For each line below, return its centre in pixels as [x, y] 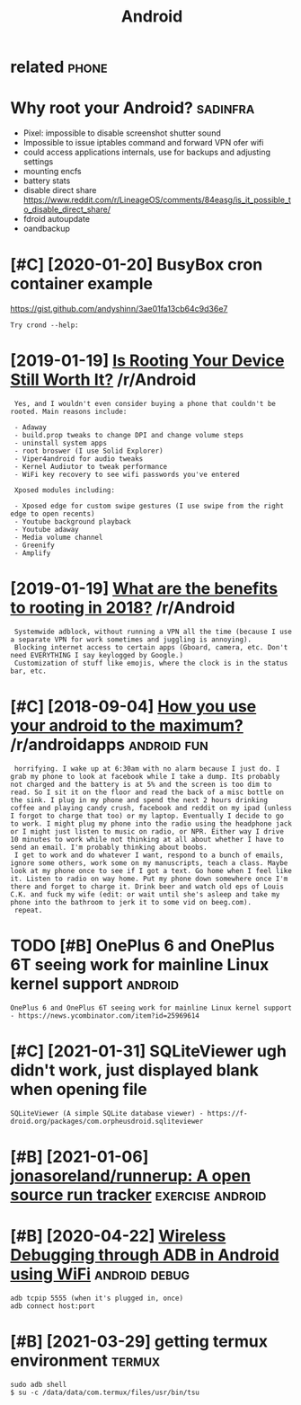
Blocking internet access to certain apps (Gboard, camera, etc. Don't [151, 647]
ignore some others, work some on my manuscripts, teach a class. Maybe [149, 863]
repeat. [28, 910]
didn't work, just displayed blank [134, 1070]
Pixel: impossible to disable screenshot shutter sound [122, 133]
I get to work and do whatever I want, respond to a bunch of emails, [149, 855]
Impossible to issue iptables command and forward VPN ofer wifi [143, 143]
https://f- [227, 1113]
